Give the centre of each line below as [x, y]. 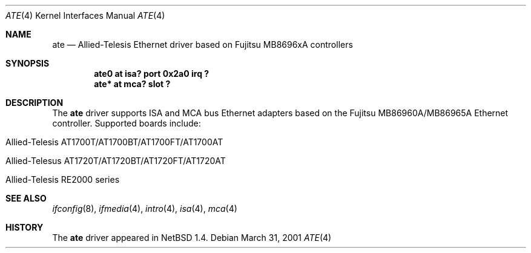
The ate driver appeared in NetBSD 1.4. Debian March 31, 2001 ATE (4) [192, 238]
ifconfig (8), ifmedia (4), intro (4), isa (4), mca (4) [145, 209]
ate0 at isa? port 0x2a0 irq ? [152, 74]
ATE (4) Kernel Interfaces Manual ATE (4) [85, 15]
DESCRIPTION [35, 103]
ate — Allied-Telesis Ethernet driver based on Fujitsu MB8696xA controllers [203, 44]
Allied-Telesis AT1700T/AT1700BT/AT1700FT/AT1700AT [114, 142]
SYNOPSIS [28, 63]
